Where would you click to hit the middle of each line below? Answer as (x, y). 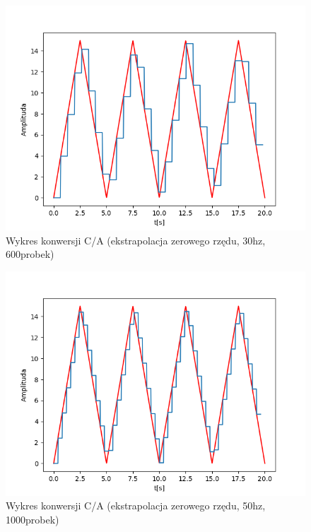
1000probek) (33, 519)
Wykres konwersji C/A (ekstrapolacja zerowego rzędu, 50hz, (136, 506)
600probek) (30, 254)
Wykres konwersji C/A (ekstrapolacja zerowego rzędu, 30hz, (136, 240)
